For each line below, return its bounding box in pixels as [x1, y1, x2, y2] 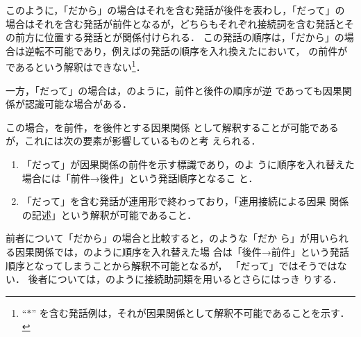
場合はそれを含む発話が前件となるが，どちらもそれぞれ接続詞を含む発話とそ [6, 16, 355, 31]
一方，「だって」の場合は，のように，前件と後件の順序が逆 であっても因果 [6, 83, 342, 97]
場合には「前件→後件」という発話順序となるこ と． [22, 170, 258, 185]
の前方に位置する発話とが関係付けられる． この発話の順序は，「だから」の [6, 30, 344, 44]
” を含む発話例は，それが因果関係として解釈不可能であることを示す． [31, 305, 350, 320]
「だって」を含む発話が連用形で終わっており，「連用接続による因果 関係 [22, 194, 349, 208]
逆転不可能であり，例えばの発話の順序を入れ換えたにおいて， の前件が [24, 43, 348, 58]
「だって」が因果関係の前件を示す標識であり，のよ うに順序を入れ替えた [22, 157, 355, 171]
